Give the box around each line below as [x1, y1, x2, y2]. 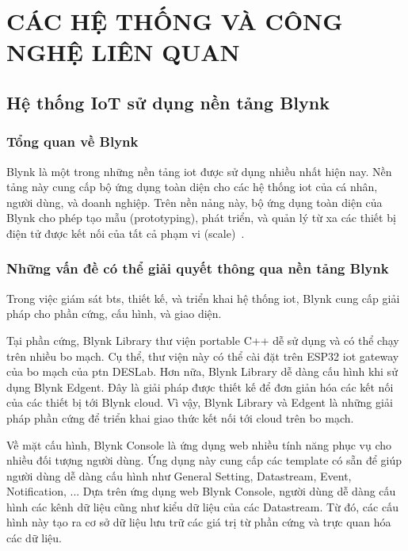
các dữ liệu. [6, 530, 62, 546]
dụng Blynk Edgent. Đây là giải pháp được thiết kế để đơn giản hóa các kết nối [6, 378, 394, 395]
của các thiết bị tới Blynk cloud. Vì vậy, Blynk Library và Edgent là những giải [6, 394, 393, 411]
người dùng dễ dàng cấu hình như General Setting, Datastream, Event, [6, 467, 352, 484]
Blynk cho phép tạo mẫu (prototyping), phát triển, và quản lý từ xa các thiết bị [6, 209, 396, 226]
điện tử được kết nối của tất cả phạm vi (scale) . [6, 224, 245, 241]
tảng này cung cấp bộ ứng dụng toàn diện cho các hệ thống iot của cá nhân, [6, 178, 378, 195]
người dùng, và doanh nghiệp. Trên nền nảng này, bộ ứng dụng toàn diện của [6, 193, 383, 210]
